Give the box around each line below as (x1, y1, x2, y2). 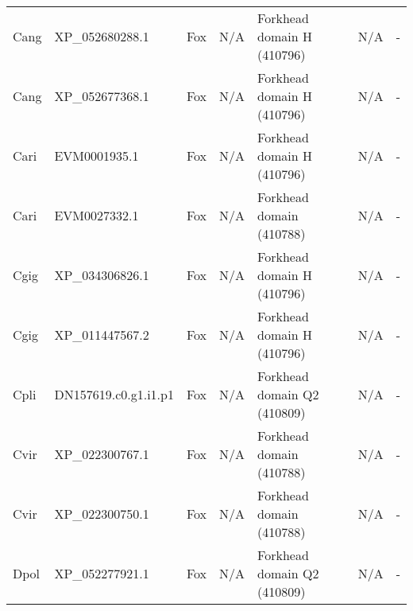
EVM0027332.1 (54, 206, 139, 224)
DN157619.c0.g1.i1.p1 (54, 385, 174, 403)
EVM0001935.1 (54, 146, 139, 165)
